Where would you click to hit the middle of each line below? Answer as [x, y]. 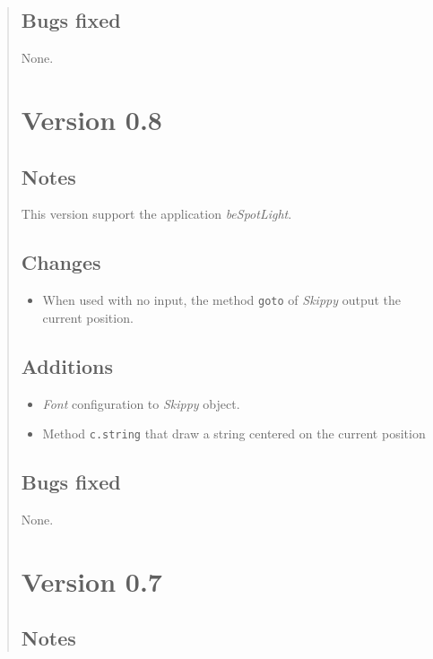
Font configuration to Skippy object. [141, 403]
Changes [61, 262]
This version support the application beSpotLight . [156, 214]
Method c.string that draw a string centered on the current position [234, 434]
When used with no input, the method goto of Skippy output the [222, 300]
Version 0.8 [91, 119]
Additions [67, 365]
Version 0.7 [91, 581]
